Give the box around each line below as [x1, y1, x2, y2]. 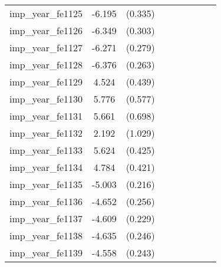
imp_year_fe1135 [9, 177, 83, 191]
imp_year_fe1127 [9, 41, 83, 54]
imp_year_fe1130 [9, 92, 83, 106]
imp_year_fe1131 [9, 109, 83, 123]
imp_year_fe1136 [9, 195, 83, 208]
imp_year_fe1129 [9, 75, 83, 88]
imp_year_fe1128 [9, 58, 83, 71]
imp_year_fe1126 [9, 24, 83, 37]
